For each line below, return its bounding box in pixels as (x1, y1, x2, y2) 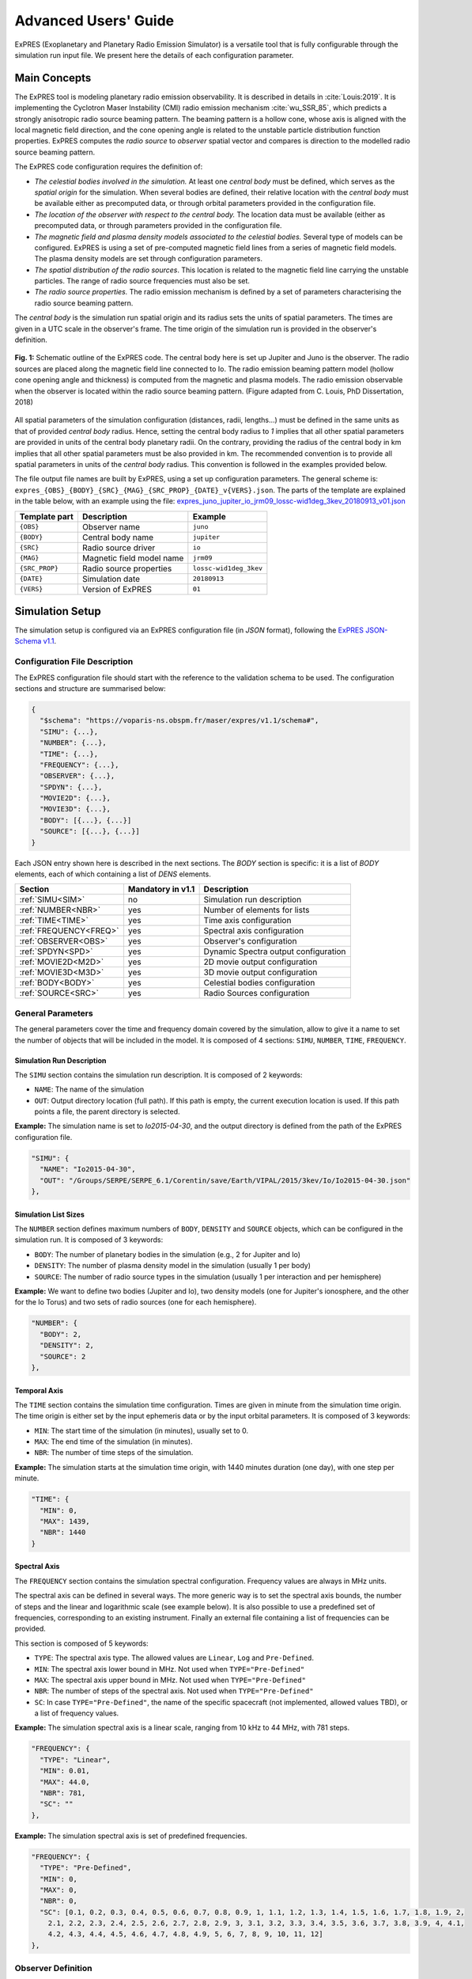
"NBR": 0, (40, 1897, 78, 1905)
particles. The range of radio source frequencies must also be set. (34, 276, 251, 286)
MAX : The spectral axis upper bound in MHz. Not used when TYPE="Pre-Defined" (34, 1675, 306, 1685)
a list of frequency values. (34, 1708, 119, 1718)
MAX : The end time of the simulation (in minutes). (34, 1437, 193, 1446)
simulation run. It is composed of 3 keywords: (14, 1235, 164, 1244)
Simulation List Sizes (14, 1210, 85, 1219)
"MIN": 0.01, (40, 1766, 90, 1776)
